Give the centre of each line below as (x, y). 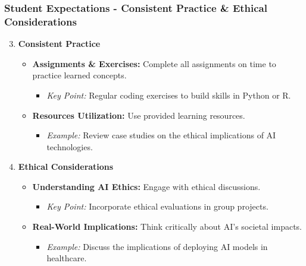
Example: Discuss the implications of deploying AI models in (157, 246)
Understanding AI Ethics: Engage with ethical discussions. (146, 186)
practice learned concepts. (79, 75)
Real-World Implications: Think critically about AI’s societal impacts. (167, 227)
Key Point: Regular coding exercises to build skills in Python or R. (169, 95)
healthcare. (67, 258)
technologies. (70, 146)
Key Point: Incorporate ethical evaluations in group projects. (157, 206)
